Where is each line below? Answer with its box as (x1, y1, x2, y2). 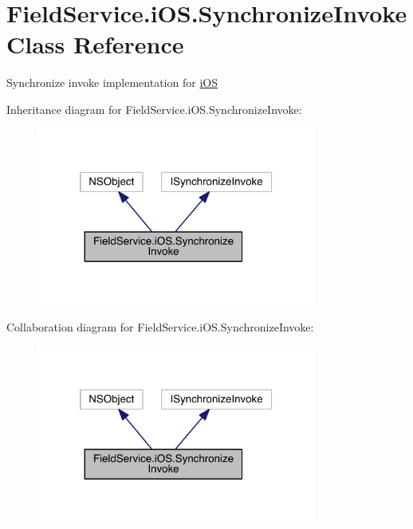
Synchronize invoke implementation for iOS (6, 74, 218, 91)
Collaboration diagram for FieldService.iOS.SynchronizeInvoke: (6, 319, 314, 335)
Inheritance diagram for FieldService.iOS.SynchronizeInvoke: (6, 100, 302, 117)
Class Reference (6, 28, 184, 61)
